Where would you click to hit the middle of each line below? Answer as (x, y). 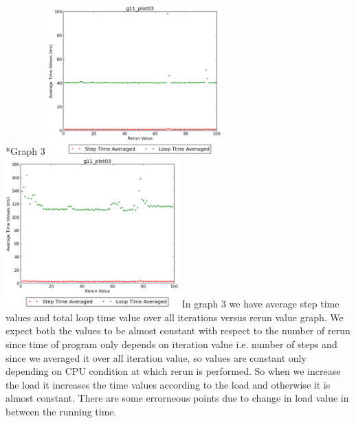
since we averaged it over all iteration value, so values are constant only (156, 357)
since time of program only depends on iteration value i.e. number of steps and (171, 344)
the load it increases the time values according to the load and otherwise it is (168, 384)
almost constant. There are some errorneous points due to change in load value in (177, 398)
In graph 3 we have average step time (260, 304)
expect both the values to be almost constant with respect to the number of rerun (178, 330)
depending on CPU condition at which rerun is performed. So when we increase (173, 371)
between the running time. (61, 411)
